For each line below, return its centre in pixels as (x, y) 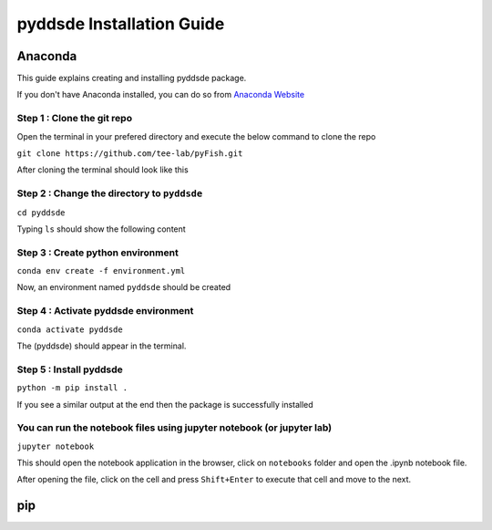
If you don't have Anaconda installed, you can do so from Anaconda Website (161, 95)
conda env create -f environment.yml (101, 271)
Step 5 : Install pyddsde (70, 369)
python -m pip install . (72, 388)
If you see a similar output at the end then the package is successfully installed (165, 404)
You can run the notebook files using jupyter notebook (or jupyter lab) (174, 428)
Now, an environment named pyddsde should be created (124, 287)
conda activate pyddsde (70, 329)
